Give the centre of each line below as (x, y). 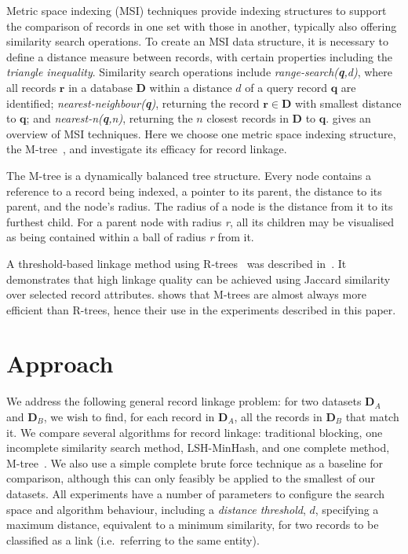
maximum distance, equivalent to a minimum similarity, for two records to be (193, 525)
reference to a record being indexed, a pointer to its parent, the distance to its (194, 191)
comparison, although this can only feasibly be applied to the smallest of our (191, 478)
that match (372, 416)
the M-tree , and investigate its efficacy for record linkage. (147, 149)
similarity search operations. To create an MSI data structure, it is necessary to (197, 41)
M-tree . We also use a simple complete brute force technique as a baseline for (195, 462)
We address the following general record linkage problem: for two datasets (184, 401)
